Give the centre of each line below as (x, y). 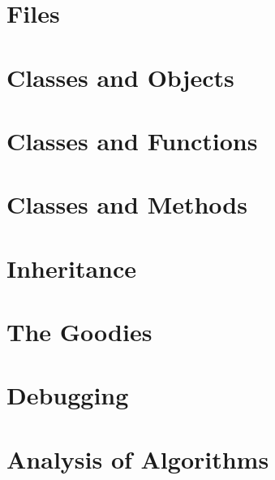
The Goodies (79, 332)
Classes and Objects (120, 77)
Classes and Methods (127, 204)
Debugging (68, 395)
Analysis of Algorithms (138, 458)
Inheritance (72, 268)
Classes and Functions (132, 140)
